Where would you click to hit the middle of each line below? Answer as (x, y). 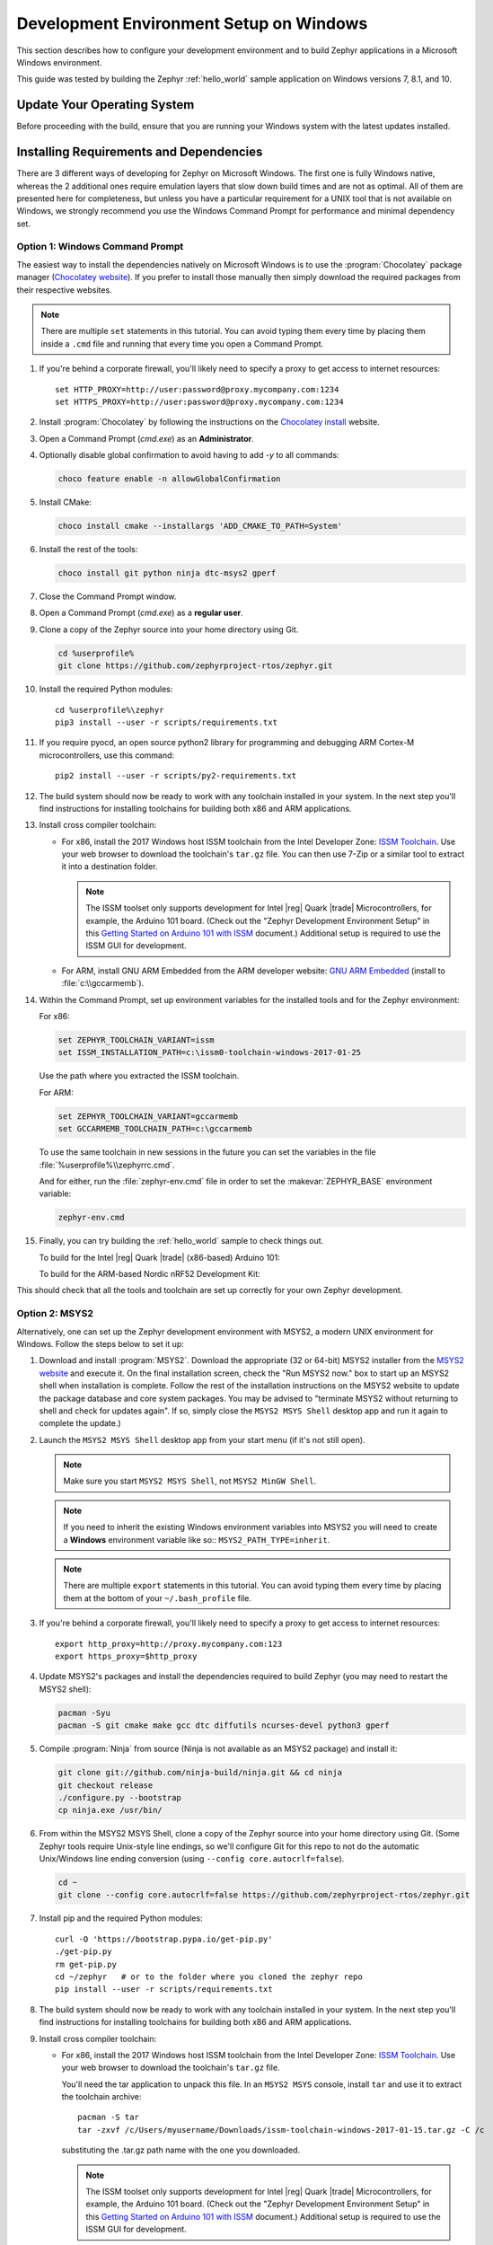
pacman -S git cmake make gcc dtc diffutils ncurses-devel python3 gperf (224, 1726)
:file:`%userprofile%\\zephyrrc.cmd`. (107, 1165)
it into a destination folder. (110, 867)
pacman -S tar (108, 2117)
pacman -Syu (84, 1712)
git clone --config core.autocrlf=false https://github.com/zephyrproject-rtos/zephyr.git (264, 1895)
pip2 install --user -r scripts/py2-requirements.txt (176, 776)
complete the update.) (80, 1423)
